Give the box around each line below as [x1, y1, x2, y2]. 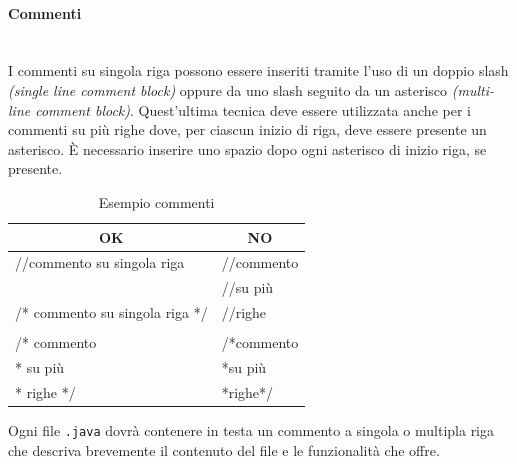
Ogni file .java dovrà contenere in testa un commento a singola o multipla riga [8, 419, 495, 440]
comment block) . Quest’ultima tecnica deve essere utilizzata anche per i [35, 99, 471, 120]
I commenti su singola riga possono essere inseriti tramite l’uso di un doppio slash [8, 60, 509, 81]
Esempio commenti [98, 191, 215, 212]
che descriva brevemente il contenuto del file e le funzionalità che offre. [8, 439, 440, 460]
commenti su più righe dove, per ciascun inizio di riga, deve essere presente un [8, 119, 487, 140]
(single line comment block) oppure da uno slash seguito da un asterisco [8, 79, 448, 100]
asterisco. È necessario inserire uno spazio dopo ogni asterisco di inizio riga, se [8, 138, 487, 159]
